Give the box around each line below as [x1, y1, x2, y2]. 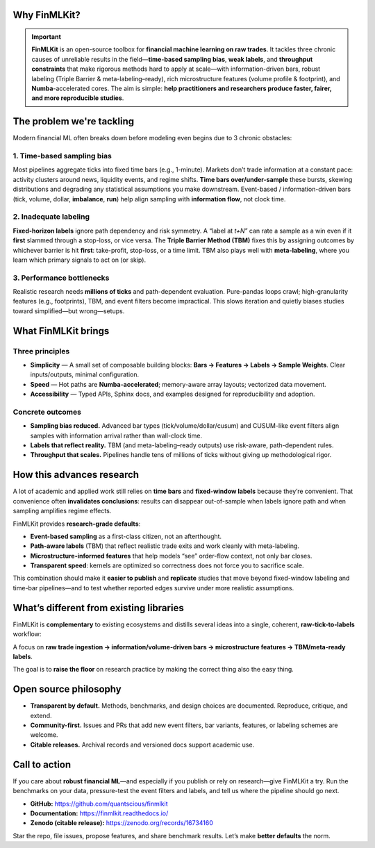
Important [31, 33, 62, 41]
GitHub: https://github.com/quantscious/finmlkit [30, 799, 168, 808]
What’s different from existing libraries [12, 601, 184, 614]
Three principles [12, 346, 70, 356]
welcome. [30, 731, 58, 739]
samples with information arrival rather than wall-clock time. [30, 431, 203, 440]
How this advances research [12, 469, 139, 481]
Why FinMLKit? [12, 9, 81, 21]
